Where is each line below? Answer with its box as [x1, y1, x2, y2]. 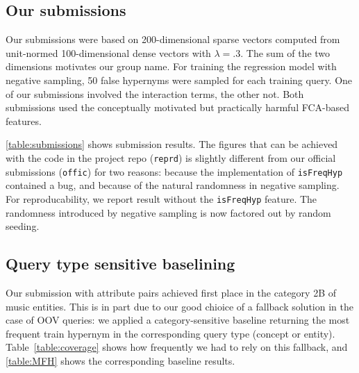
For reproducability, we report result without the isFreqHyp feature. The [6, 191, 317, 206]
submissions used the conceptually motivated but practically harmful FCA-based [6, 100, 350, 115]
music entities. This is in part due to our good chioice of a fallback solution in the [6, 299, 353, 313]
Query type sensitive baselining [6, 253, 235, 274]
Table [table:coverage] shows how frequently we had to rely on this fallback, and [6, 340, 348, 354]
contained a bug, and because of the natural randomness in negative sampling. [6, 178, 340, 192]
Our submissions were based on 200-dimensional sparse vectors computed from [6, 32, 340, 47]
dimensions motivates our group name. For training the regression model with [6, 59, 337, 74]
